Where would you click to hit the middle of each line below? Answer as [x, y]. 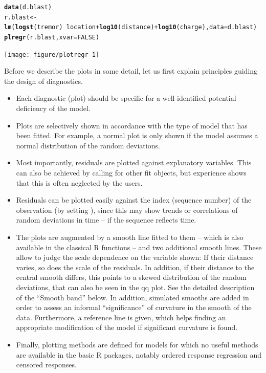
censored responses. [46, 365]
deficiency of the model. [53, 108]
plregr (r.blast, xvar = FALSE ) [52, 37]
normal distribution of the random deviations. [88, 145]
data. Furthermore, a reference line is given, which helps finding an [121, 317]
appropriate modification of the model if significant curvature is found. [127, 327]
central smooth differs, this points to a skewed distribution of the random [131, 277]
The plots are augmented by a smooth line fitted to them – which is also [130, 237]
